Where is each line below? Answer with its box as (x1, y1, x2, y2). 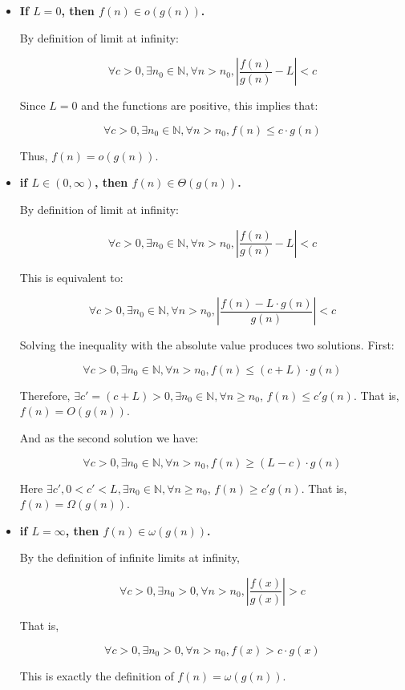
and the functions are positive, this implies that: (81, 97, 318, 114)
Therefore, (19, 386, 71, 403)
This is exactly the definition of (19, 667, 174, 684)
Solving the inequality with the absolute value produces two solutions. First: (19, 337, 395, 353)
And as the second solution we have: (19, 429, 199, 446)
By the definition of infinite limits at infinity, (19, 549, 240, 566)
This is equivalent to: (19, 268, 124, 285)
